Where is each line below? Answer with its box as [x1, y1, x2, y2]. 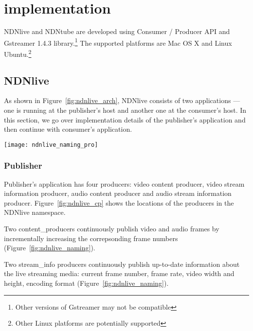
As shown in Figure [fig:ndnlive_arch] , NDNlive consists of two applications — [4, 95, 240, 105]
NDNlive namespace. [4, 207, 66, 217]
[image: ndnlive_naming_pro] [4, 141, 98, 148]
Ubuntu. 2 [4, 47, 32, 59]
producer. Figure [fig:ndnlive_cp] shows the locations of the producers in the [4, 197, 234, 208]
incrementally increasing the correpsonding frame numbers [4, 233, 178, 243]
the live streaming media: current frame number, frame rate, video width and [4, 268, 235, 279]
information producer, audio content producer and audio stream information [4, 188, 232, 198]
